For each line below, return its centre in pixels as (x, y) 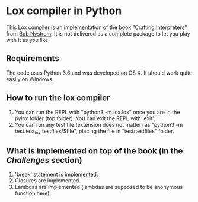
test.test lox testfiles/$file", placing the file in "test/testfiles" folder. (94, 132)
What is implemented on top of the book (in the (95, 151)
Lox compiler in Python (64, 11)
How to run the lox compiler (58, 98)
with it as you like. (28, 40)
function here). (33, 193)
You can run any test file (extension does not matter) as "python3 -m (99, 124)
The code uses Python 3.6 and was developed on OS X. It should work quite (99, 73)
